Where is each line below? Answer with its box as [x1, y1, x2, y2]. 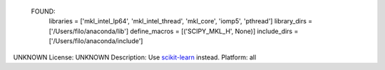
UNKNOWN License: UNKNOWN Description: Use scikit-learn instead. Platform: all [13, 53, 257, 62]
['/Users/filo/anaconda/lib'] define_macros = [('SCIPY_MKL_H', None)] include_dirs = [48, 27, 299, 35]
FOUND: [31, 7, 56, 16]
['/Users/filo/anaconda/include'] [48, 37, 143, 45]
